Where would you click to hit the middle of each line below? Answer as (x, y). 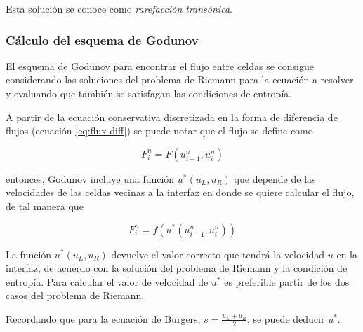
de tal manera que (45, 206)
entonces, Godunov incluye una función (90, 178)
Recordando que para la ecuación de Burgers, (103, 318)
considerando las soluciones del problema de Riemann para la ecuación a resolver (180, 79)
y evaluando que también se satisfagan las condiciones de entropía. (149, 93)
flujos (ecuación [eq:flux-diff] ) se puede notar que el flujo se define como (159, 131)
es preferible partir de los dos (287, 281)
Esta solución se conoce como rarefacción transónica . (119, 8)
